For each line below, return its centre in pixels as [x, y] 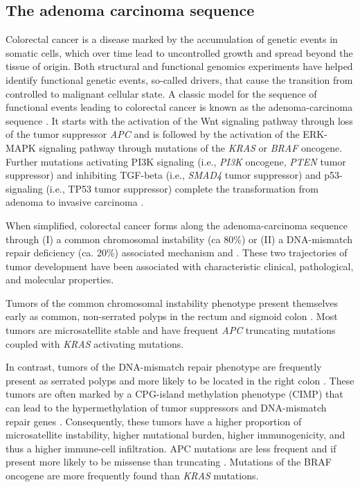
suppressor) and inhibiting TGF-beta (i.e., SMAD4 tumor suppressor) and [163, 175]
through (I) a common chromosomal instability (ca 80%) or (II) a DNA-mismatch [179, 239]
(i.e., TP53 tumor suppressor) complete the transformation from [182, 188]
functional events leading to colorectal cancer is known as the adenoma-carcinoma [179, 107]
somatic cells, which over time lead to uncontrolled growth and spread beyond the [179, 52]
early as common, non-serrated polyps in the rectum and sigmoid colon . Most [172, 316]
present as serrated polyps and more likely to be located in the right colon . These [180, 380]
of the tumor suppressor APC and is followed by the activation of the [153, 134]
